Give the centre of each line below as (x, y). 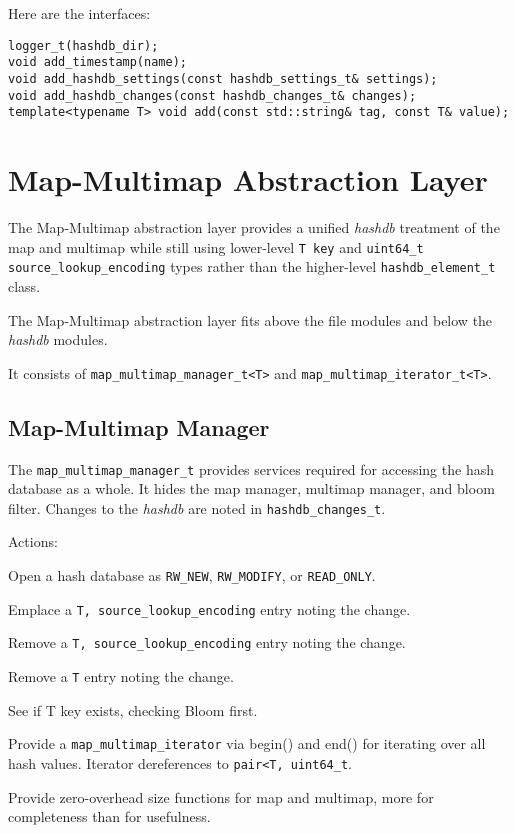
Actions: (33, 541)
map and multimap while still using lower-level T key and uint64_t (216, 246)
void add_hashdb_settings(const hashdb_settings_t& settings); (223, 78)
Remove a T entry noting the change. (121, 676)
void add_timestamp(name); (97, 62)
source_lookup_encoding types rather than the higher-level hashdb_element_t (252, 266)
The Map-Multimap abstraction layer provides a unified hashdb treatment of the (254, 227)
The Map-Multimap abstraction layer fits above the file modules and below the (250, 319)
